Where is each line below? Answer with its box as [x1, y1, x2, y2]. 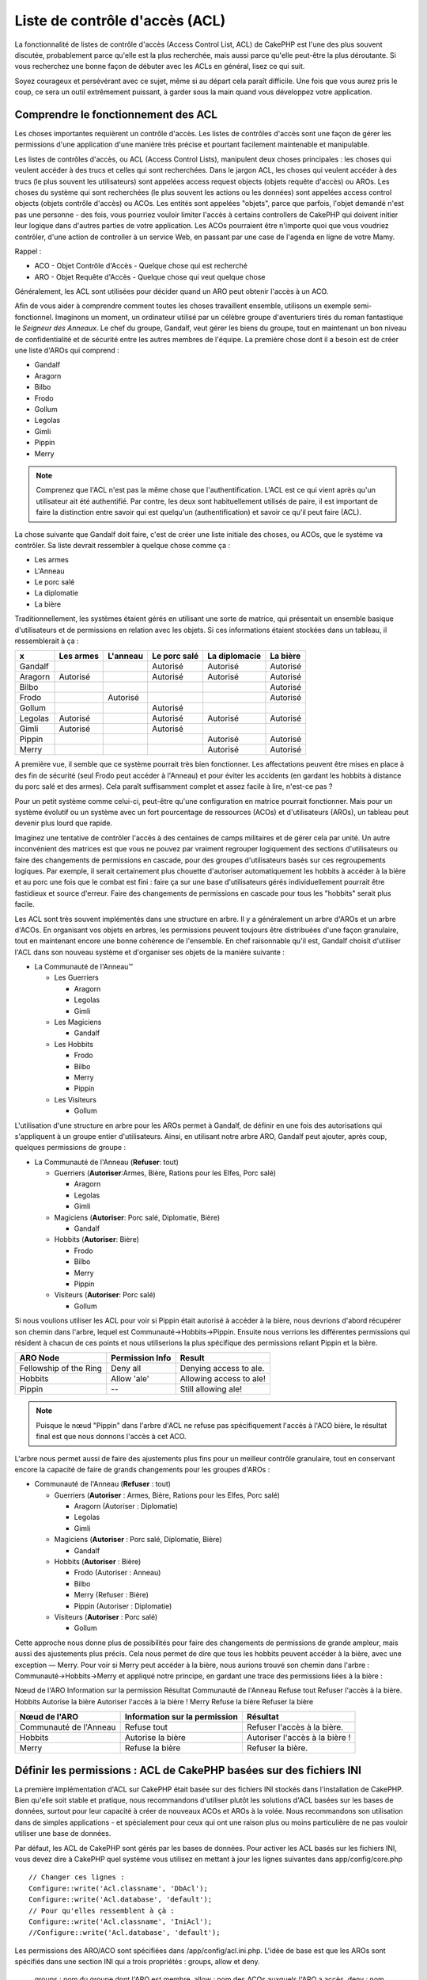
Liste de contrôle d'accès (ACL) [14, 12, 226, 29]
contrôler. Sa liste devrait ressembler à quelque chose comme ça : [14, 540, 231, 550]
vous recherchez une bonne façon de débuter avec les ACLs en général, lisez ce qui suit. [14, 62, 305, 71]
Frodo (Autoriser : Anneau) [74, 1568, 161, 1578]
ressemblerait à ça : [14, 636, 79, 645]
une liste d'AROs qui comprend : [14, 345, 120, 356]
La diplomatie [34, 588, 79, 598]
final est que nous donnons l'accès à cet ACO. [36, 1432, 187, 1441]
